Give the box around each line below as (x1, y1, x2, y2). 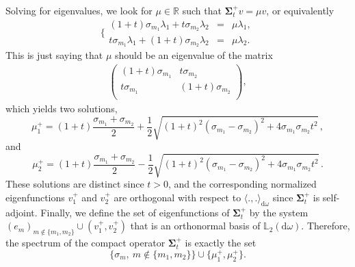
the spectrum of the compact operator (5, 235, 166, 249)
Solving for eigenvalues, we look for (5, 3, 153, 17)
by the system (249, 205, 308, 219)
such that (182, 3, 222, 17)
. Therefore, (301, 218, 350, 233)
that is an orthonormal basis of (130, 218, 261, 233)
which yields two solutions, (5, 101, 118, 115)
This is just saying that (5, 48, 103, 62)
